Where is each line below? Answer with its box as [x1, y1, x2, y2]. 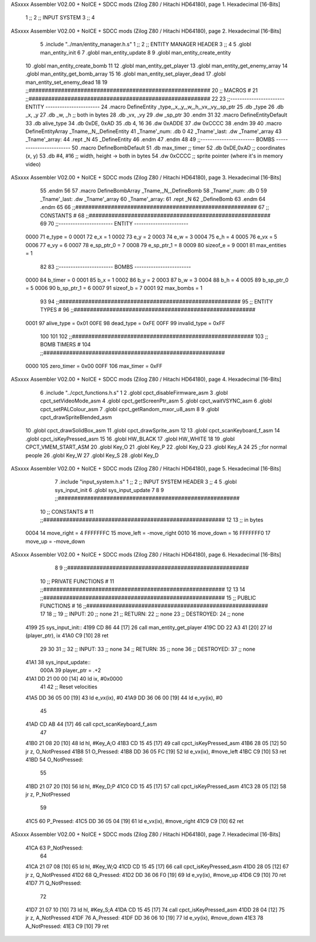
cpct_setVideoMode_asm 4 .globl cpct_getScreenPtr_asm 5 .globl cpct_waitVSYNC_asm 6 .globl [40, 397, 272, 404]
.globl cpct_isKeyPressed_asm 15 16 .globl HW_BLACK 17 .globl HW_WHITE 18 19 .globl [25, 435, 235, 442]
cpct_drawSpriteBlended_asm [40, 414, 112, 421]
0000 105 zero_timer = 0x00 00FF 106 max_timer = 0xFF [25, 363, 163, 370]
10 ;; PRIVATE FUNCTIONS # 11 [40, 578, 114, 585]
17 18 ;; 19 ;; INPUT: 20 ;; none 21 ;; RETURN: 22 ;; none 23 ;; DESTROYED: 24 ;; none [40, 610, 245, 617]
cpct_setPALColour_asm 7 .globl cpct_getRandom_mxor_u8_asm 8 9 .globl [40, 405, 219, 412]
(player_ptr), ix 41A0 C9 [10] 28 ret [25, 632, 109, 639]
